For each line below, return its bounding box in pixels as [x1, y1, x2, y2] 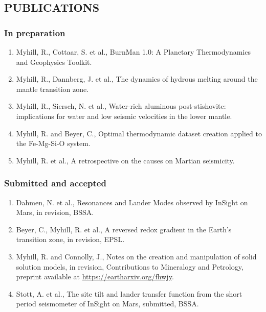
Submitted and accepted [4, 177, 106, 189]
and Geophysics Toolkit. [16, 56, 92, 67]
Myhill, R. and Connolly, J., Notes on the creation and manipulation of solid [16, 251, 257, 261]
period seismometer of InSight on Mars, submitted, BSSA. [16, 298, 199, 309]
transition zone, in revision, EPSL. [16, 234, 125, 245]
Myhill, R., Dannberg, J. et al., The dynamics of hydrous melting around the [16, 74, 258, 84]
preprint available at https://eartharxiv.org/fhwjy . [16, 271, 174, 282]
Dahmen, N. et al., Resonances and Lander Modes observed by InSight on [16, 197, 248, 207]
